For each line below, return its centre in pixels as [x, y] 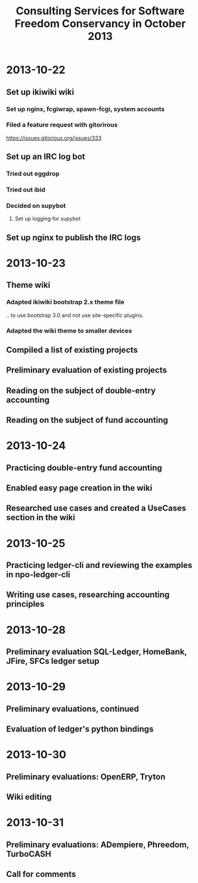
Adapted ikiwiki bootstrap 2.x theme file [65, 302]
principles [25, 604]
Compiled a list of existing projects [72, 350]
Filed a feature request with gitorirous [62, 125]
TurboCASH [29, 854]
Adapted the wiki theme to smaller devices [69, 331]
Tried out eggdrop [33, 174]
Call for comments [41, 874]
